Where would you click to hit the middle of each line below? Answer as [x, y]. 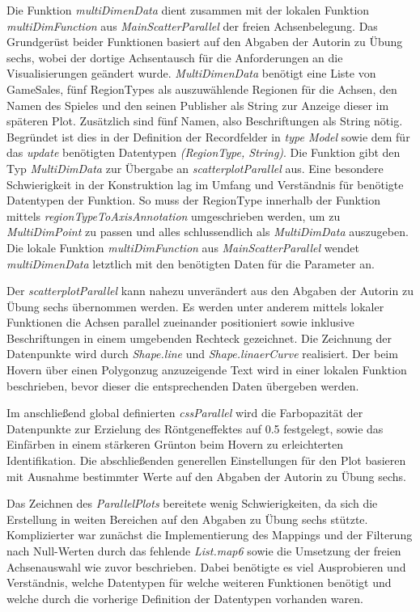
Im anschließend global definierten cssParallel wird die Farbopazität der [185, 413]
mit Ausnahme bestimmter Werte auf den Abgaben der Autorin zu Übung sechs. [206, 476]
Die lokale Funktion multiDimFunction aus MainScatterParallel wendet [183, 247]
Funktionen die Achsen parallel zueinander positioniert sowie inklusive [180, 322]
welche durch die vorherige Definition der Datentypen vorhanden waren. [185, 598]
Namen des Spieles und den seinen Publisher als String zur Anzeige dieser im [198, 105]
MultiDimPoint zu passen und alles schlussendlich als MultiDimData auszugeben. [208, 232]
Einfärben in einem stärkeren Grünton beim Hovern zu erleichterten [175, 444]
